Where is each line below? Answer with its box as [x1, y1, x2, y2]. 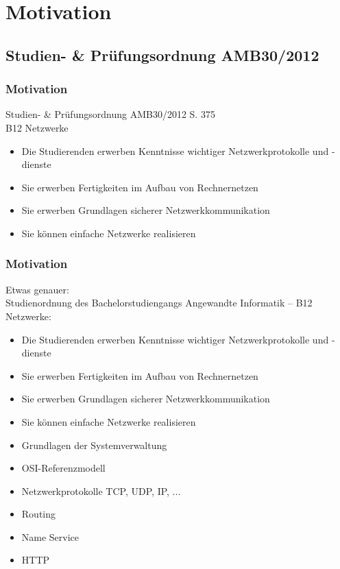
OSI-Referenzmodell [21, 461, 106, 475]
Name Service [21, 529, 80, 544]
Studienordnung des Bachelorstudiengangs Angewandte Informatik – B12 [5, 295, 313, 310]
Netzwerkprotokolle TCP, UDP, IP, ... [21, 483, 181, 498]
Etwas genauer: [5, 282, 69, 296]
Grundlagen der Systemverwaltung [21, 437, 167, 452]
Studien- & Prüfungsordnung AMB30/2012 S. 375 [5, 107, 215, 121]
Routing [21, 507, 56, 521]
